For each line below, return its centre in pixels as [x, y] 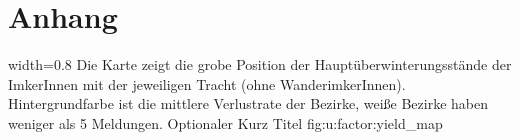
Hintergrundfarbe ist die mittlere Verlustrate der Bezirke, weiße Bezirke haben [248, 103]
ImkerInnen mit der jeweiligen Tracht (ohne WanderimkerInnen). [207, 83]
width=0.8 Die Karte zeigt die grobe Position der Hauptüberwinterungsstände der [260, 64]
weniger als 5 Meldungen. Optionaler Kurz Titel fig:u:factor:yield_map [225, 122]
